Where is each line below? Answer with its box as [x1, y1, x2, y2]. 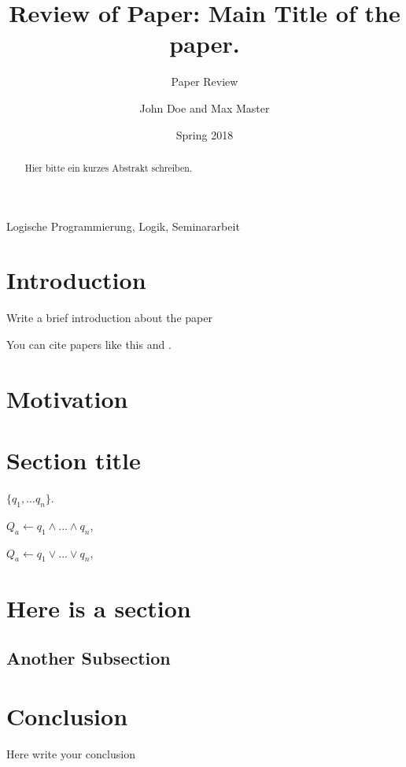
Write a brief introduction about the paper [6, 309, 212, 326]
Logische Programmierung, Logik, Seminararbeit [6, 217, 240, 234]
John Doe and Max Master [139, 99, 270, 116]
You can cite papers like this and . [6, 335, 172, 352]
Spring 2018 [175, 126, 234, 143]
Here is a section [6, 591, 191, 624]
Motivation [6, 382, 128, 414]
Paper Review [171, 73, 238, 90]
